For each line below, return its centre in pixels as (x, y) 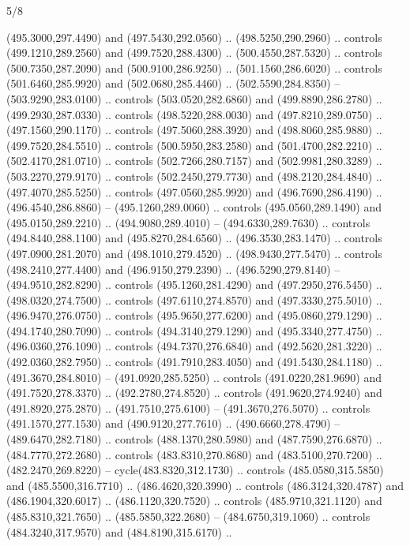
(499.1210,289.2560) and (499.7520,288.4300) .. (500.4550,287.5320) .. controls (194, 52)
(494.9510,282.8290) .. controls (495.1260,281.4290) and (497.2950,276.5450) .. (194, 284)
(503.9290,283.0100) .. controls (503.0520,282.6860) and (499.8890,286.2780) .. (194, 98)
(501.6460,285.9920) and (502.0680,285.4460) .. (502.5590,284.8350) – (173, 83)
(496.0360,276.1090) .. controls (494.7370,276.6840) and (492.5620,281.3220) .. (194, 346)
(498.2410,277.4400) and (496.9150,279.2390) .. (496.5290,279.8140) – (173, 269)
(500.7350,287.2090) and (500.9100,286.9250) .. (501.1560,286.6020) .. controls (194, 67)
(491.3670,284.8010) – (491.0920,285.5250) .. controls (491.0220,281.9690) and (194, 377)
